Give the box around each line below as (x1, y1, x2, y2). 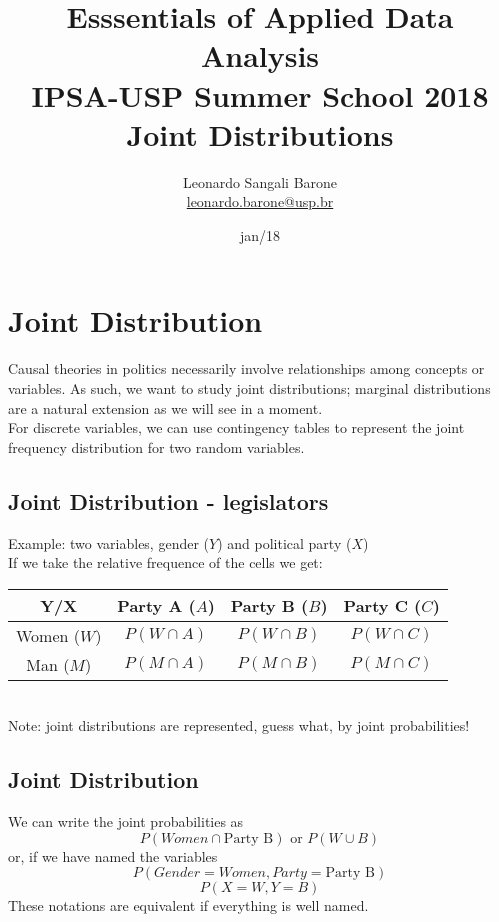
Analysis (200, 35, 320, 76)
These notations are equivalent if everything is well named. (8, 895, 369, 916)
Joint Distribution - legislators (8, 485, 329, 516)
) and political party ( (217, 532, 352, 553)
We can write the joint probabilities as (8, 811, 244, 832)
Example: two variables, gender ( (8, 532, 210, 553)
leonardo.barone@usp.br (186, 191, 334, 212)
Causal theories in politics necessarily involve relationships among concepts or (8, 358, 485, 379)
